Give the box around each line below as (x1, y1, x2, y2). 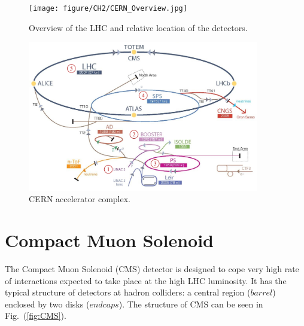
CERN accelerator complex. (29, 193, 131, 205)
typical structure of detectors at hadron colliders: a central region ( (5, 286, 251, 298)
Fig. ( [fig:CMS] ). (5, 309, 66, 322)
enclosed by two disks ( (5, 297, 90, 310)
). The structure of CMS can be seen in (118, 297, 263, 310)
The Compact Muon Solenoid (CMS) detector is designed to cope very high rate (5, 263, 299, 275)
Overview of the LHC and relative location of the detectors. (29, 21, 248, 33)
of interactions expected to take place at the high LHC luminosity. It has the (5, 274, 287, 287)
